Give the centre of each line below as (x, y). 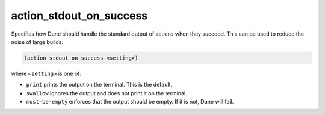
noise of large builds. (37, 42)
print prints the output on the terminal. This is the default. (99, 85)
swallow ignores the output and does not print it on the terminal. (107, 93)
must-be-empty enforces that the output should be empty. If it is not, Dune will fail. (130, 102)
